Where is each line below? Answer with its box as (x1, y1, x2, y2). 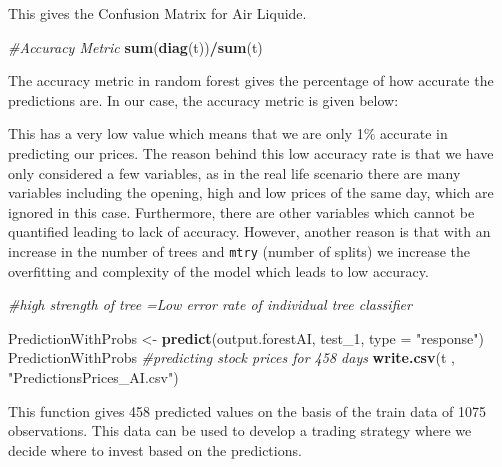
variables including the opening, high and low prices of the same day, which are (8, 182, 494, 203)
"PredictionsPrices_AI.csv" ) (8, 366, 179, 387)
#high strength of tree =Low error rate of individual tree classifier (8, 294, 412, 315)
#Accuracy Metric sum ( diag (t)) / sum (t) (8, 36, 263, 57)
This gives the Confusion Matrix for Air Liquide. (8, 3, 307, 23)
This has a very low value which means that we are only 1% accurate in (8, 123, 448, 144)
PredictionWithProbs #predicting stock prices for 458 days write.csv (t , (8, 347, 455, 368)
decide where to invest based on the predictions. (8, 439, 302, 460)
